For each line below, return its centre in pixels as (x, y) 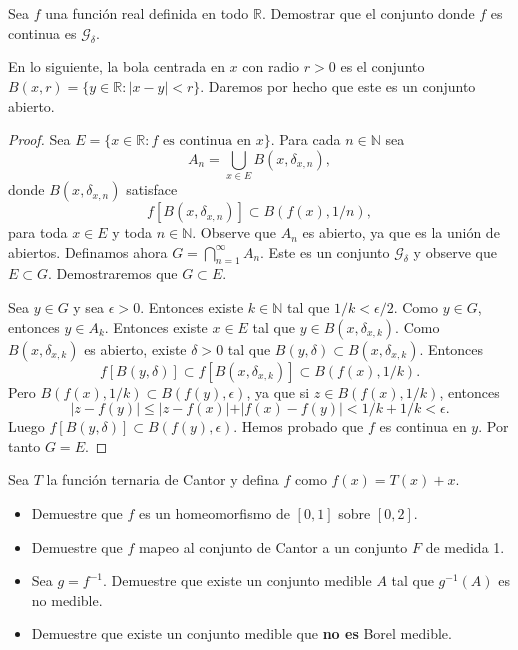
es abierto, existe (135, 348)
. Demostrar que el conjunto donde (368, 13)
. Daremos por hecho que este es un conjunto (338, 85)
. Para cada (305, 139)
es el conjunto (382, 66)
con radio (271, 66)
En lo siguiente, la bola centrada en (116, 66)
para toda (38, 232)
